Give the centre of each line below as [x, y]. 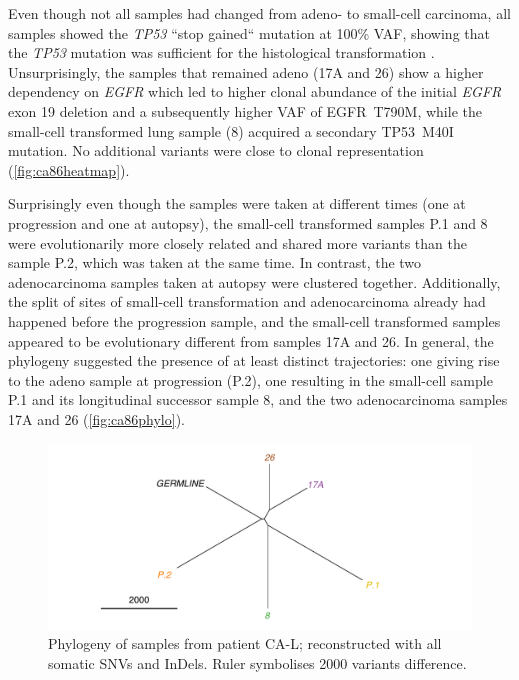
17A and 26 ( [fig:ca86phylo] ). [96, 418]
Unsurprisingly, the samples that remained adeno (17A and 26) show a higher [246, 71]
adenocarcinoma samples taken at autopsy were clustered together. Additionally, [254, 281]
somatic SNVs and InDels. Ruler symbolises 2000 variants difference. [257, 662]
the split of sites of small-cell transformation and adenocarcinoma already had [247, 301]
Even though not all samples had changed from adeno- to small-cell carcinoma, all [259, 13]
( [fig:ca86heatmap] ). [69, 169]
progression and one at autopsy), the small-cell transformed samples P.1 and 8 [248, 222]
